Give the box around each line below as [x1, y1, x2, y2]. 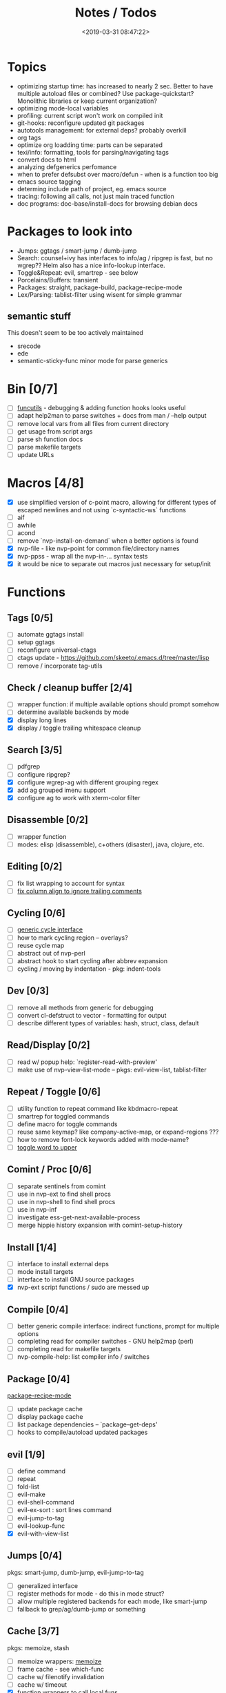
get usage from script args [17, 427, 93, 436]
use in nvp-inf [17, 1205, 57, 1213]
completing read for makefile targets [17, 1345, 121, 1353]
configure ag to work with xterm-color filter [17, 793, 141, 802]
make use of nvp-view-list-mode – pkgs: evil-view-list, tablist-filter [17, 1065, 207, 1074]
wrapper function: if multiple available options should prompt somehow [17, 700, 220, 708]
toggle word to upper [17, 1143, 78, 1151]
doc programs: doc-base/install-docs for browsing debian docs [17, 199, 198, 208]
